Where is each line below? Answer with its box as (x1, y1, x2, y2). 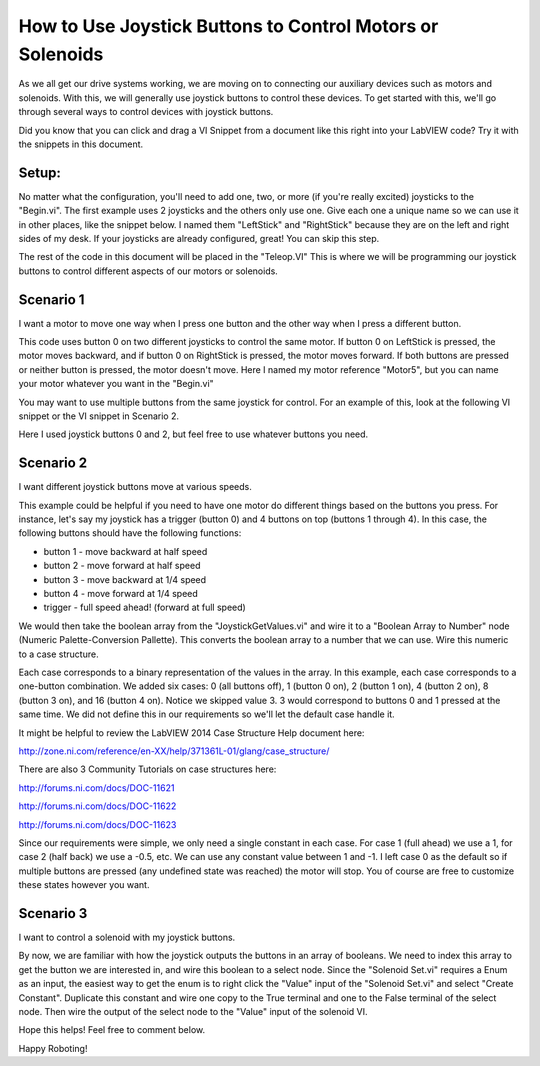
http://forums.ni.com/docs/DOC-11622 (18, 800, 177, 812)
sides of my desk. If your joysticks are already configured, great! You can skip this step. (18, 232, 380, 244)
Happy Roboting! (18, 1042, 88, 1054)
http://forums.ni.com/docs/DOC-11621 (18, 781, 175, 794)
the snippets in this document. (18, 138, 144, 150)
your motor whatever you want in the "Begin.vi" (18, 378, 214, 390)
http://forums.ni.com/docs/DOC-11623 (18, 818, 177, 830)
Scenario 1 (18, 291, 85, 308)
